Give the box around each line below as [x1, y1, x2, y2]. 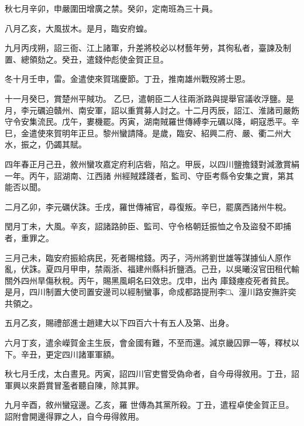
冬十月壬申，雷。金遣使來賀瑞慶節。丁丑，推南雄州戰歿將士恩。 [5, 73, 250, 85]
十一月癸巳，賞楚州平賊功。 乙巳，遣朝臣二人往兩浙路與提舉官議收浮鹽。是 [5, 92, 294, 104]
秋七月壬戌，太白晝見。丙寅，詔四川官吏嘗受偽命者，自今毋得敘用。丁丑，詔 [5, 367, 299, 380]
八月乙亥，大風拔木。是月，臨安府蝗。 [5, 22, 152, 34]
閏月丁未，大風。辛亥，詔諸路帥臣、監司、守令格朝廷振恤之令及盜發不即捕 [5, 220, 291, 232]
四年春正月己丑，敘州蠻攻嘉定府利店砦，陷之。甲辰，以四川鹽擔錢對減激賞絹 [5, 157, 299, 170]
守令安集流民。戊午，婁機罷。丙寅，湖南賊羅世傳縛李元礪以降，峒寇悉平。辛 [5, 115, 299, 128]
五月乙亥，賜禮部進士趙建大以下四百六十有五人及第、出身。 [5, 317, 234, 329]
